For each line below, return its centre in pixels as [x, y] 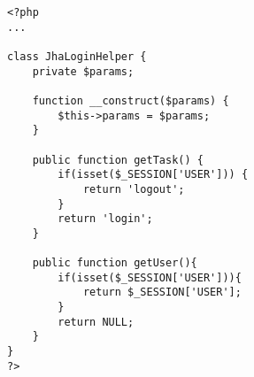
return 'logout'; [134, 189]
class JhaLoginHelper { [77, 56]
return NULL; [96, 322]
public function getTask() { [118, 160]
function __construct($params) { [131, 100]
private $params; [83, 71]
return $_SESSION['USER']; [162, 292]
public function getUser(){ [115, 263]
